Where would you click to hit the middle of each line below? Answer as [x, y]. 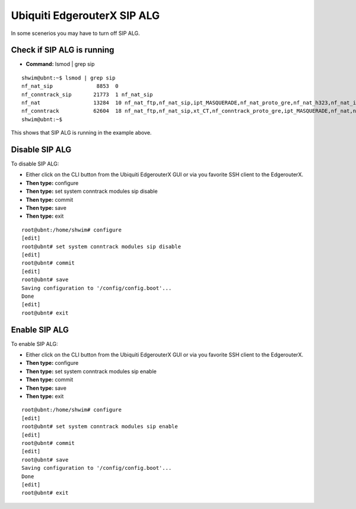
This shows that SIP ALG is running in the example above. [81, 133]
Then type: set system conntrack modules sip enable [91, 371]
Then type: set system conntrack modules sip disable [92, 191]
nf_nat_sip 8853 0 [70, 86]
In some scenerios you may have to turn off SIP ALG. [75, 33]
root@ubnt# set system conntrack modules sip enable [100, 427]
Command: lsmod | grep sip [60, 64]
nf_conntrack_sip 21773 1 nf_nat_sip [88, 94]
